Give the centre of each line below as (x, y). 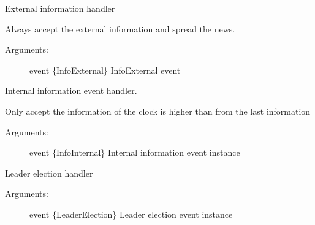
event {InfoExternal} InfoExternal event (105, 70)
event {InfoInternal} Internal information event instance (135, 152)
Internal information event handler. (71, 90)
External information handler (60, 8)
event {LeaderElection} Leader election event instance (131, 214)
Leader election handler (49, 173)
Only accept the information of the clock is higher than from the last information (158, 111)
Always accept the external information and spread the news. (120, 29)
